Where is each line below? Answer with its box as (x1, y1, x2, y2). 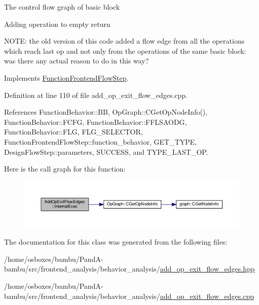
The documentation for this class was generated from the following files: (4, 236, 228, 247)
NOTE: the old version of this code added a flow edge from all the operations (4, 36, 245, 46)
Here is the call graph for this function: (4, 163, 126, 174)
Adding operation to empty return (4, 18, 110, 29)
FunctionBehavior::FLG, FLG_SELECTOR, (4, 126, 143, 137)
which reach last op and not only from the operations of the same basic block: (4, 45, 246, 56)
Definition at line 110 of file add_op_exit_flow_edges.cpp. (4, 89, 188, 100)
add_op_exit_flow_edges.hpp (160, 263, 255, 274)
